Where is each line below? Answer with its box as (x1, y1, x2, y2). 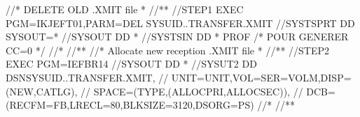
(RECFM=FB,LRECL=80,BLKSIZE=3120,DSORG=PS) (6, 97, 254, 112)
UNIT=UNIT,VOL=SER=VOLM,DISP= (171, 70, 352, 84)
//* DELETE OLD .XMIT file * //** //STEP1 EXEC (6, 2, 244, 16)
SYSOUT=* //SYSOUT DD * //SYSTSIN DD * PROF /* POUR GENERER (6, 29, 349, 44)
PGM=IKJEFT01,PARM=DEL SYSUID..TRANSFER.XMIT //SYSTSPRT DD (6, 15, 355, 30)
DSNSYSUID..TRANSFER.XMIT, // (6, 70, 169, 84)
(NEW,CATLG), (6, 84, 78, 98)
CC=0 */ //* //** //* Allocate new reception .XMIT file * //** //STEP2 (6, 42, 329, 57)
